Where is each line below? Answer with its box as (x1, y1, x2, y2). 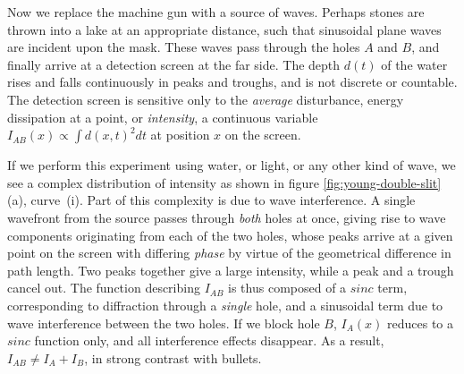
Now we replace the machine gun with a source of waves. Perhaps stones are (7, 3, 425, 21)
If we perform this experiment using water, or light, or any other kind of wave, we (7, 156, 456, 174)
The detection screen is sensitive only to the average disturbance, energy (7, 89, 404, 108)
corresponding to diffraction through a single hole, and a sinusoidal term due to (7, 295, 443, 314)
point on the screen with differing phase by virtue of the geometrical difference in (7, 243, 451, 262)
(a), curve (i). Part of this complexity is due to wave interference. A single (7, 191, 416, 209)
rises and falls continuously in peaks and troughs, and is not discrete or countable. (7, 72, 458, 91)
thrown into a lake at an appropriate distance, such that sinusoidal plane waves (7, 20, 442, 38)
